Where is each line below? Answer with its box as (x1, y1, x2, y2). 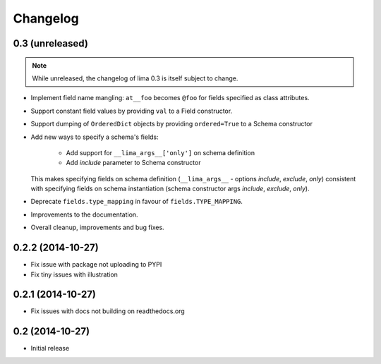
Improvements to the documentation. (30, 210, 138, 219)
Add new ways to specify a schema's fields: (30, 133, 159, 141)
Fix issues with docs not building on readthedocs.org (30, 307, 185, 315)
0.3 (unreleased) (13, 37, 88, 49)
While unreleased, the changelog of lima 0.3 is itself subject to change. (32, 74, 238, 83)
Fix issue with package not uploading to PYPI (30, 260, 162, 269)
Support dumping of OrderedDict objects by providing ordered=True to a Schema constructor (30, 120, 313, 128)
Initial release (30, 344, 70, 353)
